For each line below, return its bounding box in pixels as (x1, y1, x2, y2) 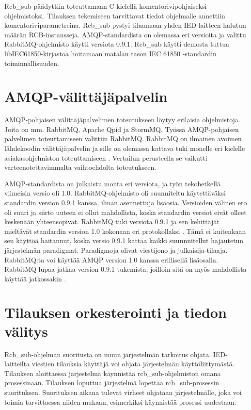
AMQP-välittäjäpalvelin (4, 86, 168, 106)
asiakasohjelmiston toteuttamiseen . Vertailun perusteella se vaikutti (4, 152, 207, 163)
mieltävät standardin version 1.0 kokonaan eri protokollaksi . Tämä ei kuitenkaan (4, 226, 246, 236)
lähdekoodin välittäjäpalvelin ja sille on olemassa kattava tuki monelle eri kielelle (4, 143, 245, 153)
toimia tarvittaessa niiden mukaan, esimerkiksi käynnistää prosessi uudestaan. (4, 396, 236, 407)
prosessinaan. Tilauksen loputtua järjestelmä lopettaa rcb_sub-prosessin (4, 377, 220, 388)
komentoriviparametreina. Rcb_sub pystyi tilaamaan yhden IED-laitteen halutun (4, 20, 246, 30)
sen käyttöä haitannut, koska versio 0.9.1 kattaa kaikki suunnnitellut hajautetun (4, 235, 244, 246)
